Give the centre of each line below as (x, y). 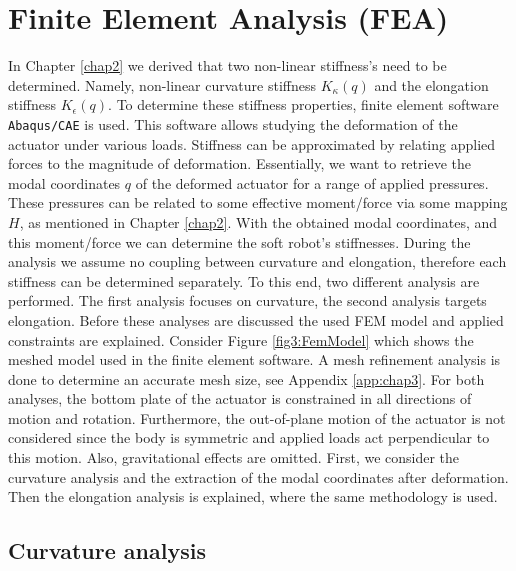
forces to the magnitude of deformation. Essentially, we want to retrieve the (239, 163)
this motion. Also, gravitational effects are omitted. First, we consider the (234, 457)
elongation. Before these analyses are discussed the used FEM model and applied (256, 319)
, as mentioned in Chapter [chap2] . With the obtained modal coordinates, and (258, 221)
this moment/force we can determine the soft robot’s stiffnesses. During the (239, 241)
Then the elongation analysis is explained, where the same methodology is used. (253, 496)
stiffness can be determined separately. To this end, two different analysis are (244, 280)
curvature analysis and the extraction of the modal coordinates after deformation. (258, 476)
